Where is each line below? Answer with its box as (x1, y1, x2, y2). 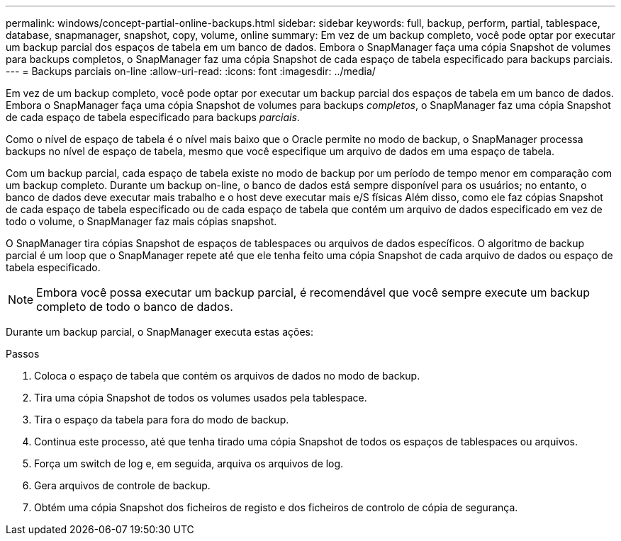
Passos (6, 348, 40, 360)
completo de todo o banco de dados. (36, 300, 233, 314)
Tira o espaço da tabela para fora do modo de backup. (34, 414, 289, 426)
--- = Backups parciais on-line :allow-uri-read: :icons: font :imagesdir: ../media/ (6, 65, 376, 77)
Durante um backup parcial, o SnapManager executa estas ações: (6, 326, 313, 338)
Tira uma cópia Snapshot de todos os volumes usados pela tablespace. (34, 392, 367, 404)
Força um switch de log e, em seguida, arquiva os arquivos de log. (34, 457, 344, 469)
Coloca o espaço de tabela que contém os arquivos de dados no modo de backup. (34, 370, 420, 382)
